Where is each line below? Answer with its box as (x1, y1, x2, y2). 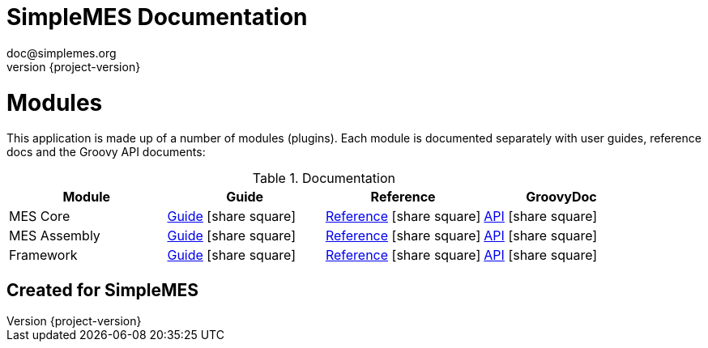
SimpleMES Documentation (6, 3, 308, 31)
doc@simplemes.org (6, 45, 117, 60)
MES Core (9, 208, 70, 225)
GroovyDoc (526, 189, 597, 206)
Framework (9, 247, 78, 264)
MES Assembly (9, 227, 100, 244)
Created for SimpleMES (6, 279, 199, 300)
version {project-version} (6, 59, 141, 74)
